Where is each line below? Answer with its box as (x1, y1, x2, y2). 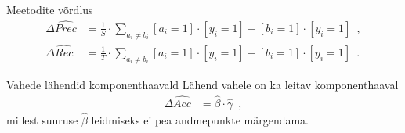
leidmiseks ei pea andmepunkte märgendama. (91, 111, 309, 128)
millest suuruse (6, 111, 78, 128)
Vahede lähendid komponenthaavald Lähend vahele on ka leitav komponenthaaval (6, 76, 399, 92)
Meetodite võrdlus (6, 2, 93, 17)
